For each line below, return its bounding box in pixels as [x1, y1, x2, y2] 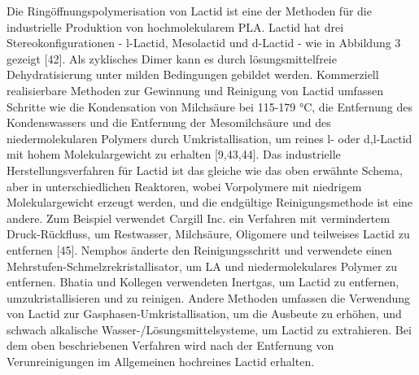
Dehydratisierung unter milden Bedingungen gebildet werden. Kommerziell [7, 66, 379, 83]
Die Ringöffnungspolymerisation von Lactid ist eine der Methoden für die [7, 2, 372, 19]
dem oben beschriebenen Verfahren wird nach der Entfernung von [7, 337, 334, 354]
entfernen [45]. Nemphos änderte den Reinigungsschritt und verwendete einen [7, 241, 392, 258]
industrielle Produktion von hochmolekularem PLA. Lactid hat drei [7, 18, 344, 35]
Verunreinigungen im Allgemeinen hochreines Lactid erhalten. [7, 353, 315, 370]
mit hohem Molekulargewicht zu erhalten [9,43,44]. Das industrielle [7, 146, 341, 163]
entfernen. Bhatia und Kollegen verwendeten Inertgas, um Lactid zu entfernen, [7, 273, 399, 290]
